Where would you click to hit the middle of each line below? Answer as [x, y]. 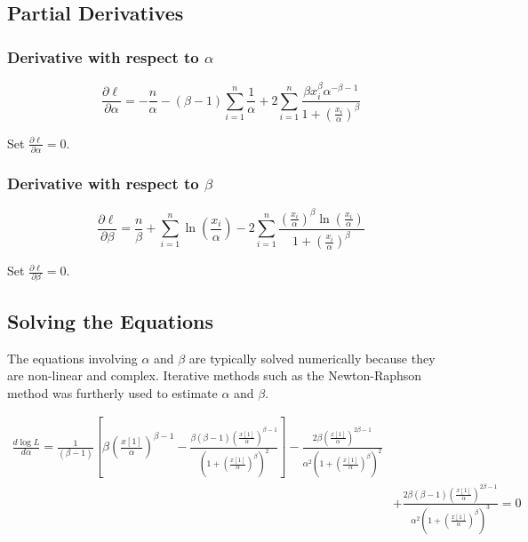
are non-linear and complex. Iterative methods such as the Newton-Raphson [215, 375]
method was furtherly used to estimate [112, 392]
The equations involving [72, 358]
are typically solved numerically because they [312, 358]
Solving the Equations [110, 320]
